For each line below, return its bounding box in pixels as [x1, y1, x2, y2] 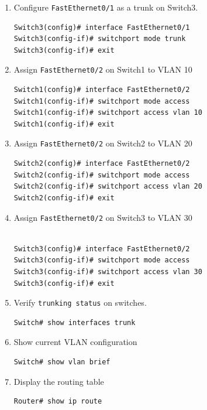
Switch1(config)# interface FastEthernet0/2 [13, 86, 190, 94]
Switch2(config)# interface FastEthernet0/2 [13, 159, 190, 168]
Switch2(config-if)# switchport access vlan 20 [13, 182, 202, 191]
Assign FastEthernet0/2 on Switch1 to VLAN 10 [13, 63, 192, 76]
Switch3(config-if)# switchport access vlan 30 [13, 267, 202, 276]
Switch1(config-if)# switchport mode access [13, 97, 190, 105]
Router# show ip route [13, 397, 102, 406]
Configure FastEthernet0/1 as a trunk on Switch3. [13, 1, 198, 13]
